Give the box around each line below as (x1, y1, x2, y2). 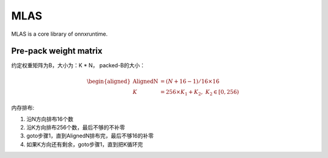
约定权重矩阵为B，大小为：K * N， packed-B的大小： (11, 62, 146, 69)
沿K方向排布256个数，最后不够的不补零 (26, 123, 125, 131)
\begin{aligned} (87, 77, 131, 85)
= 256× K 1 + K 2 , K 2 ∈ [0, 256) (160, 88, 239, 97)
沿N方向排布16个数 (26, 115, 73, 122)
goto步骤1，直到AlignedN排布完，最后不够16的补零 (26, 132, 154, 139)
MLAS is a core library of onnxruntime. (11, 30, 108, 38)
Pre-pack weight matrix (11, 46, 103, 56)
